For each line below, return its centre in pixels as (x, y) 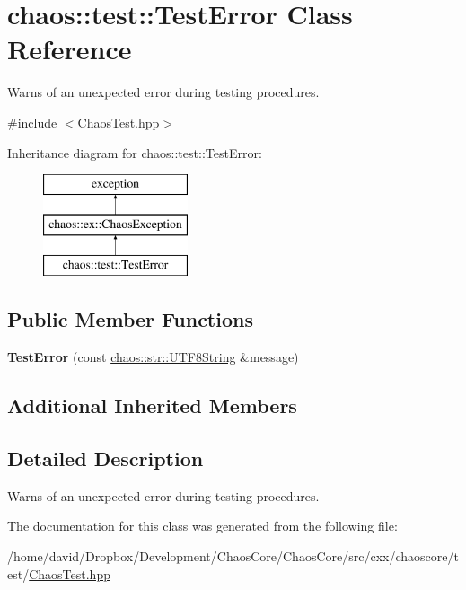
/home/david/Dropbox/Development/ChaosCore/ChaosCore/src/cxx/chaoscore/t (233, 556)
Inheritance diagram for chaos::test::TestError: (135, 152)
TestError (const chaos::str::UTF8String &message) (153, 357)
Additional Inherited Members (152, 405)
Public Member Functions (130, 319)
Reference (70, 49)
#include (32, 122)
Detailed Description (106, 458)
